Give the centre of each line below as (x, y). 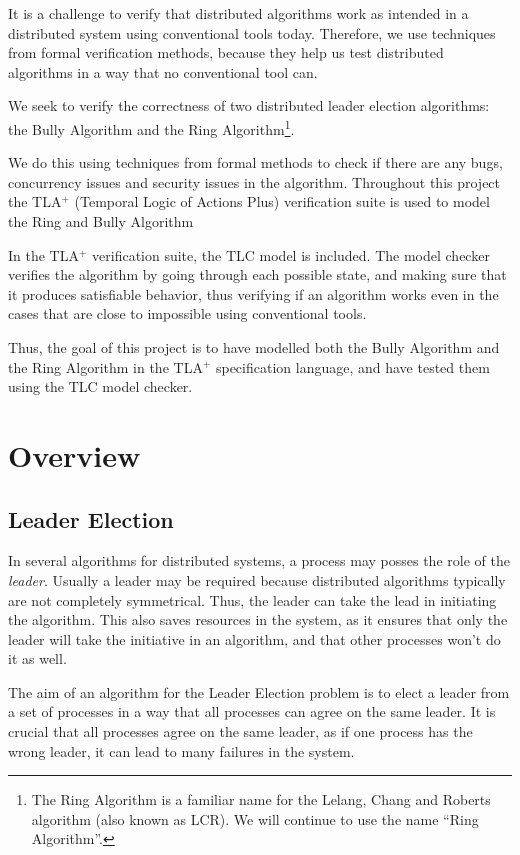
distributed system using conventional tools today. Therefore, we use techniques (252, 32)
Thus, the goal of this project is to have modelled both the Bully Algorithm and (254, 346)
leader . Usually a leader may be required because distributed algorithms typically (257, 579)
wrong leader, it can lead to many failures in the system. (181, 750)
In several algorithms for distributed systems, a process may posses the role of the (259, 560)
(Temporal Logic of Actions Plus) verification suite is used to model (282, 201)
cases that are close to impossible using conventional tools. (187, 313)
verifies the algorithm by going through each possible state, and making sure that (257, 274)
